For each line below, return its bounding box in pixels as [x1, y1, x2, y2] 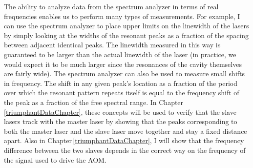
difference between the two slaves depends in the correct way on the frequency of [4, 145, 246, 155]
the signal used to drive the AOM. [4, 154, 106, 165]
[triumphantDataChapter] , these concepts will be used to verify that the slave [4, 106, 236, 117]
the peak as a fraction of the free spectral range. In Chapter [4, 97, 184, 107]
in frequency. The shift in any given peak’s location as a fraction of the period [4, 78, 237, 88]
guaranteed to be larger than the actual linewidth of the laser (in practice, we [4, 49, 236, 59]
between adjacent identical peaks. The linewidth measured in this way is [4, 40, 221, 50]
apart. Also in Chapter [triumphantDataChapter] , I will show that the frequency [4, 135, 244, 146]
